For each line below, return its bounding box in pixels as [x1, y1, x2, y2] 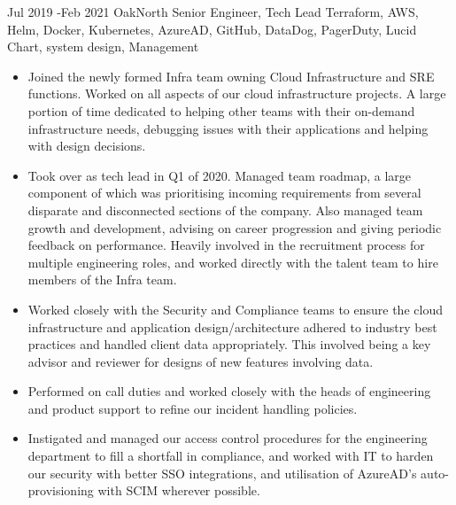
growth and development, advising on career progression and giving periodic [27, 218, 442, 237]
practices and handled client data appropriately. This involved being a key [27, 335, 431, 353]
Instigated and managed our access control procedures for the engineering [27, 429, 428, 447]
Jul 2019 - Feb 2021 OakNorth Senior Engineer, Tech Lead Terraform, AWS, [7, 3, 419, 20]
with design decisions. [27, 136, 146, 155]
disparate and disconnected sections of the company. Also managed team [27, 200, 423, 219]
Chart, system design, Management [7, 37, 199, 56]
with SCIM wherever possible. [97, 481, 260, 500]
